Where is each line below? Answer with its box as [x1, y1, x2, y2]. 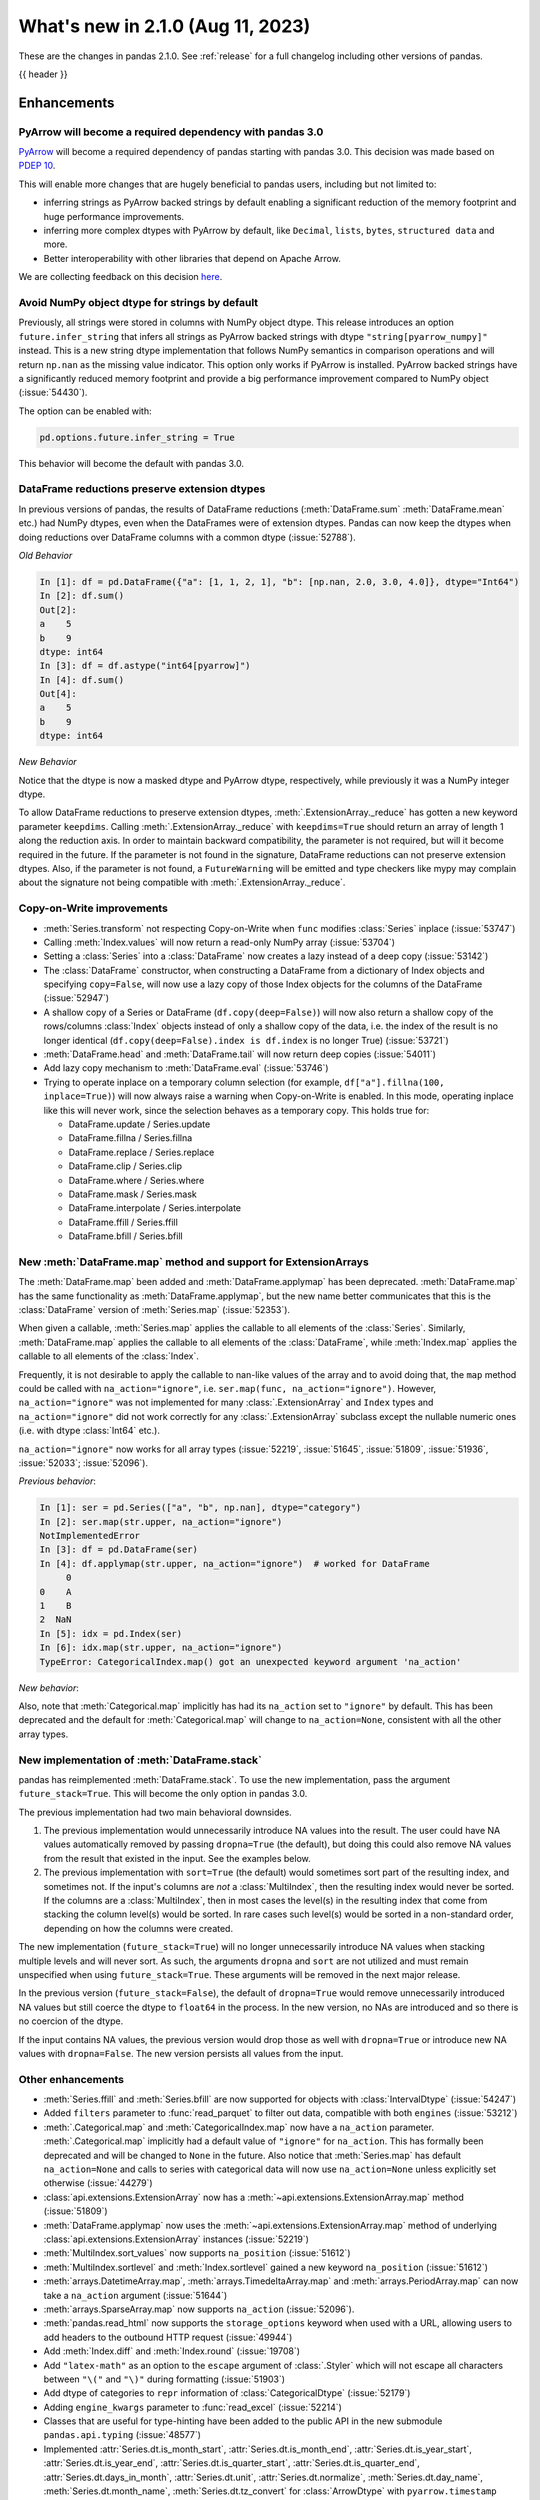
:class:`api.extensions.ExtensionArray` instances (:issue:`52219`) [43, 2233, 310, 2245]
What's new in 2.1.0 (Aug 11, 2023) [18, 15, 311, 37]
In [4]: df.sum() [39, 674, 125, 685]
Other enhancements [18, 2072, 125, 2086]
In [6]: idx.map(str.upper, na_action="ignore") [39, 1642, 283, 1654]
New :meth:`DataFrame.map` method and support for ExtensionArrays [18, 1255, 369, 1269]
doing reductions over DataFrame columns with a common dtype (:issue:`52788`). [18, 531, 356, 543]
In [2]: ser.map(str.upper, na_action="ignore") [39, 1516, 283, 1527]
